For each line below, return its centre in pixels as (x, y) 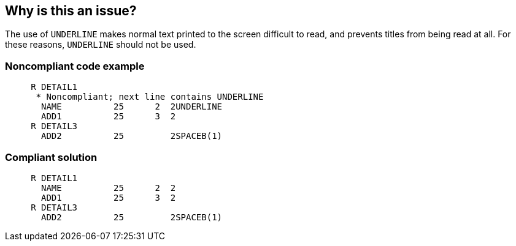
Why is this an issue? (71, 11)
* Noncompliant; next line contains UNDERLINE (150, 97)
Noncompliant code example (75, 66)
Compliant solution (51, 157)
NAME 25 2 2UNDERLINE (132, 107)
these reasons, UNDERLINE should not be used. (101, 45)
